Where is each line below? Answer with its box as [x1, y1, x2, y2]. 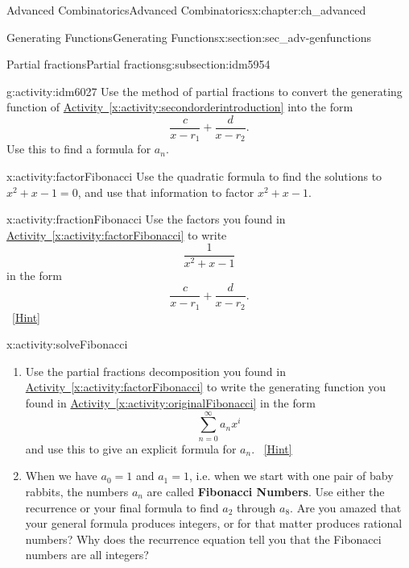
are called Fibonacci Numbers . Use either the [147, 482, 385, 499]
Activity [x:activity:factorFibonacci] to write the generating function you [25, 378, 386, 395]
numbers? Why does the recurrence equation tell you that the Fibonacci [25, 530, 382, 547]
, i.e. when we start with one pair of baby [188, 467, 394, 484]
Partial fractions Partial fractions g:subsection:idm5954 [6, 56, 271, 73]
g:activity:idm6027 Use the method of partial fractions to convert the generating [6, 82, 403, 99]
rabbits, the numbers [25, 482, 129, 499]
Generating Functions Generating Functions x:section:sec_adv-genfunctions [6, 28, 372, 45]
